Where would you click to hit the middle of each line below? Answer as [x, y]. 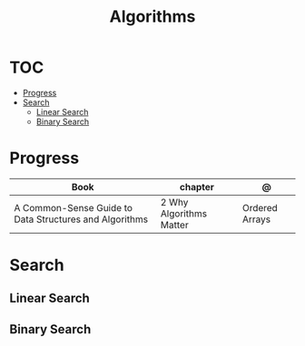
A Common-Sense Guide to [74, 207]
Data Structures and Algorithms [81, 219]
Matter [174, 225]
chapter [197, 187]
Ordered [260, 207]
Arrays [256, 219]
